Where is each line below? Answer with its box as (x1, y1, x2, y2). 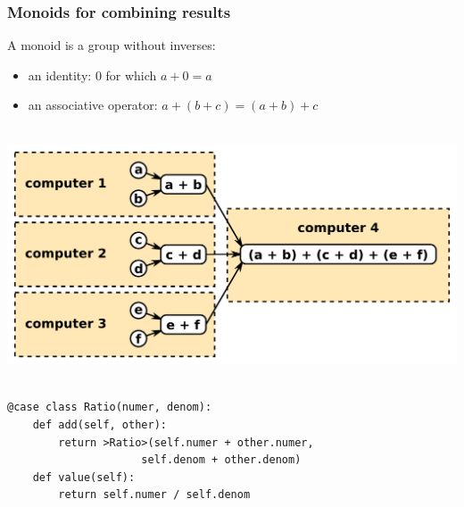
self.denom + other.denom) (141, 453, 302, 467)
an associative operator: (28, 96, 158, 114)
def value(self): (32, 470, 136, 484)
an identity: (28, 65, 92, 84)
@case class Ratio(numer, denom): (7, 401, 212, 414)
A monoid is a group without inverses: (7, 36, 216, 54)
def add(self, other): (32, 418, 167, 431)
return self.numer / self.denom (58, 488, 251, 502)
